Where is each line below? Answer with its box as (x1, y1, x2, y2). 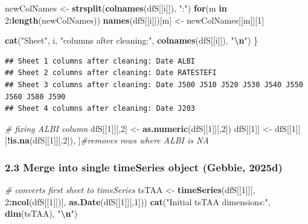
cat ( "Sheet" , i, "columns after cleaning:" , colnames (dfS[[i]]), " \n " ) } (5, 34, 258, 47)
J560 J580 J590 (5, 92, 66, 101)
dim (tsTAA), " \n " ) (5, 207, 78, 220)
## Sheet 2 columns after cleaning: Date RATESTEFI (5, 68, 217, 77)
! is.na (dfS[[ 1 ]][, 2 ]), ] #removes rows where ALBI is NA (7, 134, 209, 147)
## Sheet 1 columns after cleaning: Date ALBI (5, 56, 195, 65)
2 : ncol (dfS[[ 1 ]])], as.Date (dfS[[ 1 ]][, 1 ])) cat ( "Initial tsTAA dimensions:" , (5, 195, 271, 208)
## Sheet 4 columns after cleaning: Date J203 (5, 104, 195, 113)
